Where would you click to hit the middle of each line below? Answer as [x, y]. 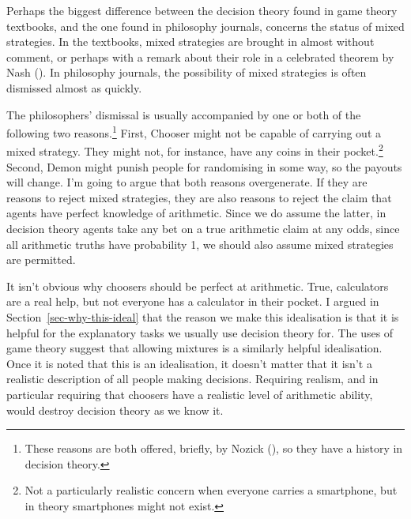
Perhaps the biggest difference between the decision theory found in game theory [202, 10]
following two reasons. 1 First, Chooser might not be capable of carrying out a [194, 132]
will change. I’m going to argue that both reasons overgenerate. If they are [187, 182]
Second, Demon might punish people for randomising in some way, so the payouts [204, 166]
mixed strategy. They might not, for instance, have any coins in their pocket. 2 [195, 150]
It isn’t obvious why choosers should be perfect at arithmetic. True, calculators [198, 286]
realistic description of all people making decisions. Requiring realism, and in [192, 379]
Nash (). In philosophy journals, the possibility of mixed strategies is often [187, 72]
